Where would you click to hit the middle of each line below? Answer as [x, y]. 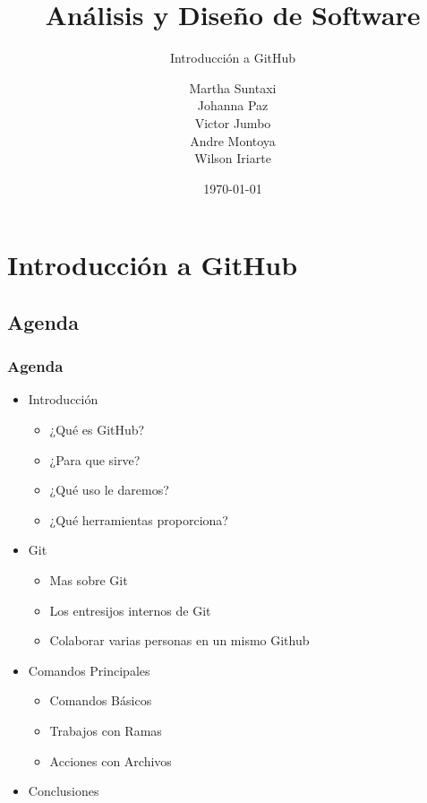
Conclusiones [64, 791]
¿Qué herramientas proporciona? [139, 519]
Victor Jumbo [233, 122]
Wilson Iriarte [233, 158]
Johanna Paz [233, 105]
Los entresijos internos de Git [130, 610]
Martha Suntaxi [233, 87]
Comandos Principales [89, 670]
